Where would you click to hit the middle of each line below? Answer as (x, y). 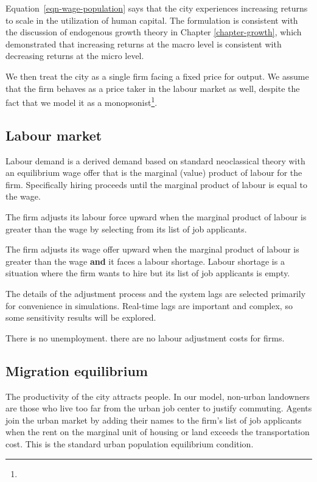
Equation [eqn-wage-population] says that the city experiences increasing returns (157, 8)
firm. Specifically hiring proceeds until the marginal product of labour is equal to (156, 184)
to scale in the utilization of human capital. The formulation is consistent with (152, 20)
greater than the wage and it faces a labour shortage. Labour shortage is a (145, 261)
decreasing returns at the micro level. (75, 56)
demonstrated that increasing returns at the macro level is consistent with (144, 44)
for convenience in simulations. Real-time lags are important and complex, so (149, 305)
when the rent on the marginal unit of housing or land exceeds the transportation (158, 432)
